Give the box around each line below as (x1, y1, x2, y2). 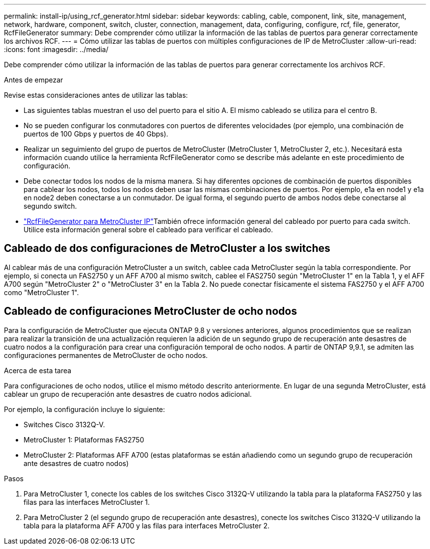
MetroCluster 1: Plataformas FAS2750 (24, 435, 144, 444)
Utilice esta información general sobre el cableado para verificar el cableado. (24, 225, 273, 234)
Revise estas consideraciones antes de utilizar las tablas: (4, 91, 188, 99)
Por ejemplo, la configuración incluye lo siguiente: (4, 405, 165, 413)
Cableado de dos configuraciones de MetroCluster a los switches (4, 242, 330, 255)
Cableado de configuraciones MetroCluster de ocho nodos (4, 305, 297, 318)
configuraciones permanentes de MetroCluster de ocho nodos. (4, 351, 208, 359)
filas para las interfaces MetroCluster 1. (24, 497, 150, 506)
